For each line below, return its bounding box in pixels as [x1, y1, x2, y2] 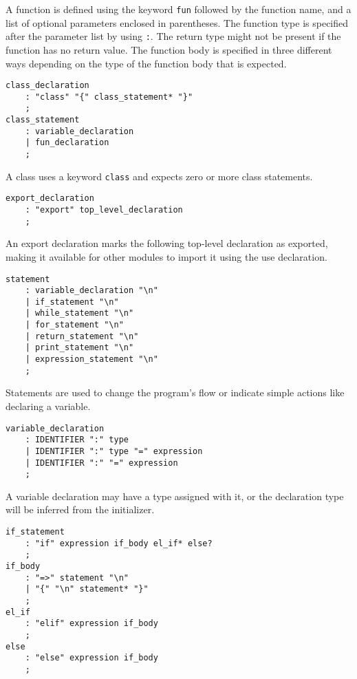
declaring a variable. [6, 399, 91, 413]
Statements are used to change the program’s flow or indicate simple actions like [6, 385, 345, 400]
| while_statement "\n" [25, 308, 134, 319]
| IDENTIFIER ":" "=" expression [25, 457, 178, 468]
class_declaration [6, 80, 89, 91]
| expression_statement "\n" [25, 354, 158, 365]
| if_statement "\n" [25, 297, 119, 307]
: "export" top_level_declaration [25, 205, 183, 215]
